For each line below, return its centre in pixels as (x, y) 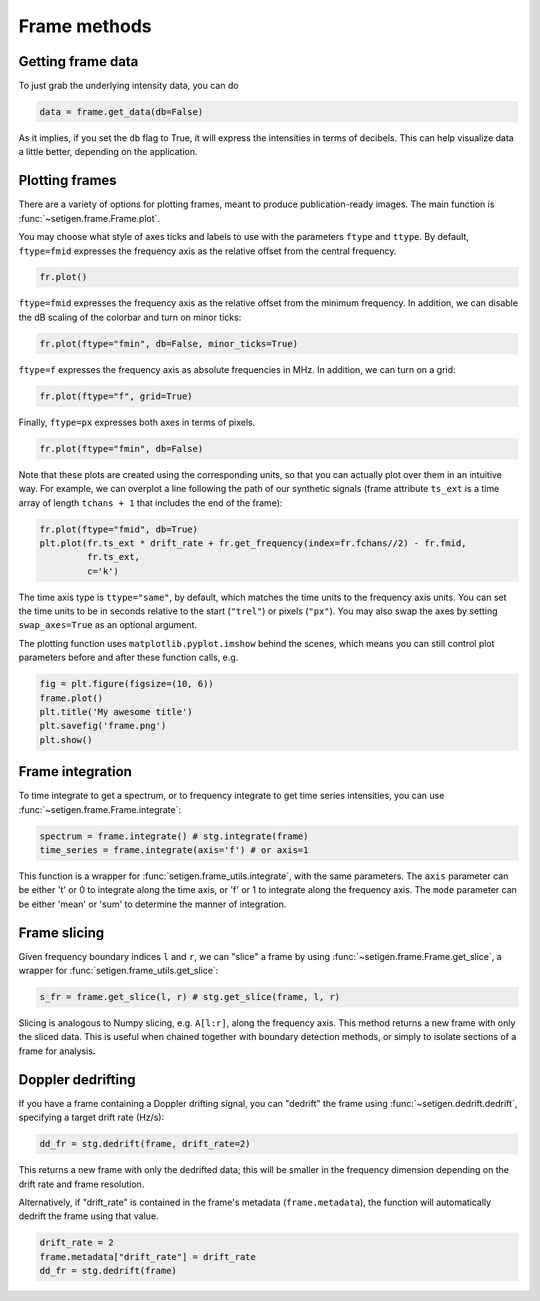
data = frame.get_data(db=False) (121, 112)
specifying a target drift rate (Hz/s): (91, 1117)
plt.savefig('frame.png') (103, 726)
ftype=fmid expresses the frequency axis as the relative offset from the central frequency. (207, 251)
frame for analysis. (57, 1051)
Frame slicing (61, 932)
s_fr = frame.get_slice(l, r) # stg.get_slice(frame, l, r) (190, 997)
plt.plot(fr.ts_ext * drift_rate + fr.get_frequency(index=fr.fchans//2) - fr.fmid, (253, 543)
